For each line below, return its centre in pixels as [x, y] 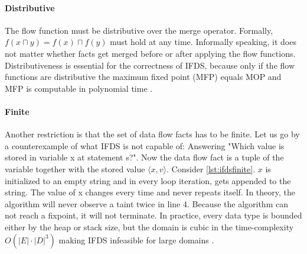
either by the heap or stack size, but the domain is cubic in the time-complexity [149, 226]
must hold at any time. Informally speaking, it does [203, 42]
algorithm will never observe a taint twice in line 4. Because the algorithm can [146, 203]
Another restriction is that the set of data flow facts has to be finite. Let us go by [152, 134]
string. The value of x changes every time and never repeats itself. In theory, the [150, 192]
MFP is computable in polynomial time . [79, 88]
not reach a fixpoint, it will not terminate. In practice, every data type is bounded [153, 215]
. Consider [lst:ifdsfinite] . [211, 168]
